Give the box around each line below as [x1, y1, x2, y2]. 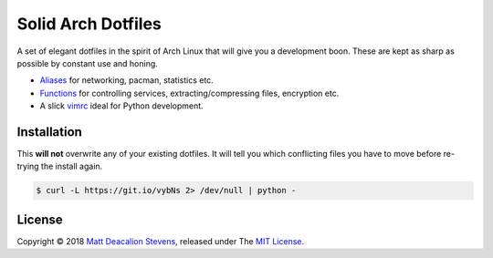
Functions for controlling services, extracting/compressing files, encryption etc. [39, 88, 340, 98]
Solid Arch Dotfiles [16, 14, 162, 34]
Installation [16, 124, 82, 139]
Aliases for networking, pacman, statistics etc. [39, 75, 214, 86]
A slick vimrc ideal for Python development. [39, 100, 205, 111]
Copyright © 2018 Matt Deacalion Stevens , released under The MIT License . [16, 235, 305, 246]
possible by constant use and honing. [16, 57, 159, 68]
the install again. [41, 160, 103, 172]
